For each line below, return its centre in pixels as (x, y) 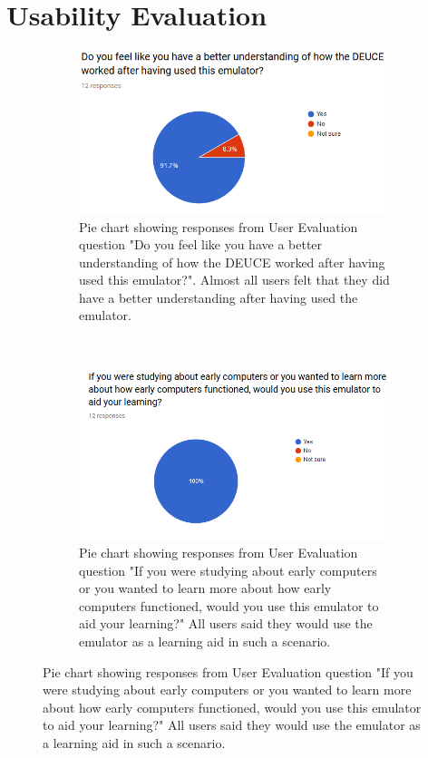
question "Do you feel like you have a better (201, 244)
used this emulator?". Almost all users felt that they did (234, 280)
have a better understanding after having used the (219, 297)
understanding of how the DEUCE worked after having (232, 262)
